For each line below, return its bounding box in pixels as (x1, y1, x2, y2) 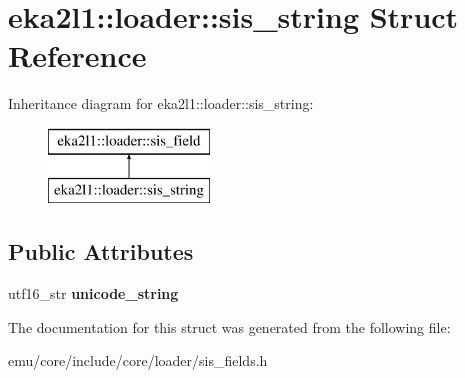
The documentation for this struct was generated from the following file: (8, 316, 451, 337)
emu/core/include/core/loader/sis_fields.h (8, 350, 268, 371)
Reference (8, 35, 147, 76)
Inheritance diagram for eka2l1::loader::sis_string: (8, 93, 314, 114)
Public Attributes (8, 236, 194, 267)
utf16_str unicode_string (8, 283, 179, 304)
